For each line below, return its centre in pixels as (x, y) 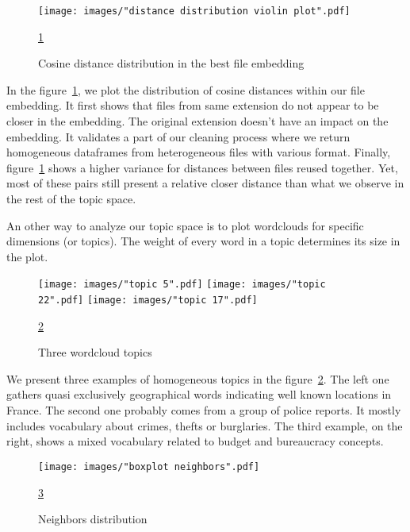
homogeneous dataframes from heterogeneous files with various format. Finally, (199, 152)
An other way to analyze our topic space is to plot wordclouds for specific (185, 225)
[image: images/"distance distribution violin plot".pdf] (194, 11)
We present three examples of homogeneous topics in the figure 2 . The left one (198, 378)
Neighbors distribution (93, 519)
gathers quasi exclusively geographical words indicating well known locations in (199, 394)
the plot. (27, 256)
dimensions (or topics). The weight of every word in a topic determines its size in (203, 241)
